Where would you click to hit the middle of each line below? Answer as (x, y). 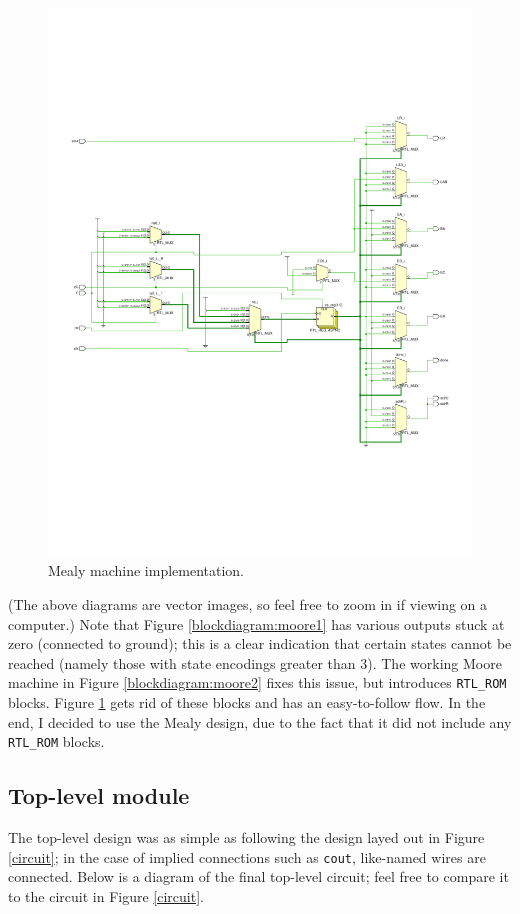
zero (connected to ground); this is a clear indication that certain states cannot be (260, 643)
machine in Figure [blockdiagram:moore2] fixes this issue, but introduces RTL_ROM (257, 682)
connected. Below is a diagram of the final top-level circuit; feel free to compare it (258, 876)
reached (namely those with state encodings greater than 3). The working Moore (255, 662)
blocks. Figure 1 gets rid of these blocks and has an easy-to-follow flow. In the (247, 702)
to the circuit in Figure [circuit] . (106, 896)
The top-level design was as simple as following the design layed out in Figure (246, 837)
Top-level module (99, 795)
